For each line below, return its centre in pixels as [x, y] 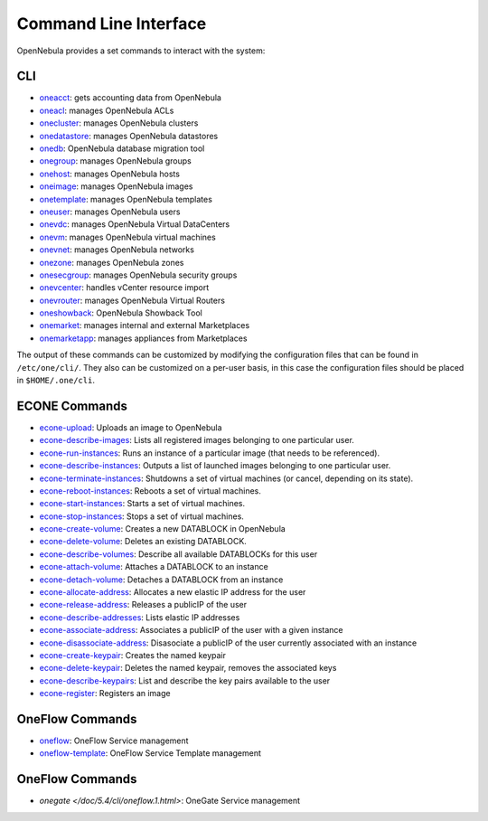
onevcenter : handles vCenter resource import [124, 288]
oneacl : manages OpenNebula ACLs [107, 110]
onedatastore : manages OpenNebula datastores [129, 136]
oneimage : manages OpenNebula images [116, 186]
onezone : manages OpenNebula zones [112, 262]
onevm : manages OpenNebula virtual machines [127, 237]
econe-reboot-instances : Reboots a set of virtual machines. [150, 491]
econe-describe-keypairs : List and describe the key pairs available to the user [185, 680]
